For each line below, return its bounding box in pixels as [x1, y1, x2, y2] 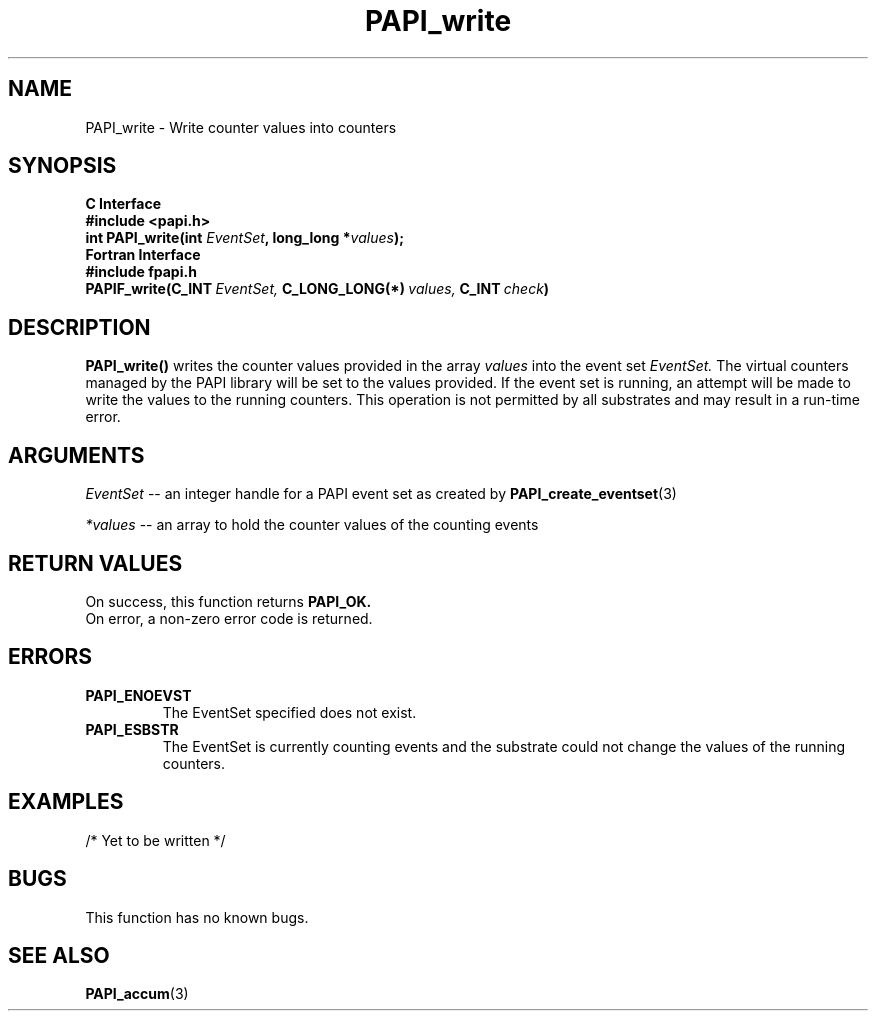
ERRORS [8, 644, 93, 670]
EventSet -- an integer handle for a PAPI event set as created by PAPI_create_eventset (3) [85, 485, 677, 503]
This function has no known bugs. [85, 908, 309, 926]
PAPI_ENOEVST [85, 686, 192, 704]
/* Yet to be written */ [85, 831, 226, 849]
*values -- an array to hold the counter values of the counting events [85, 516, 539, 534]
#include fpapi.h [85, 263, 197, 281]
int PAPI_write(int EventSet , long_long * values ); [85, 229, 404, 247]
